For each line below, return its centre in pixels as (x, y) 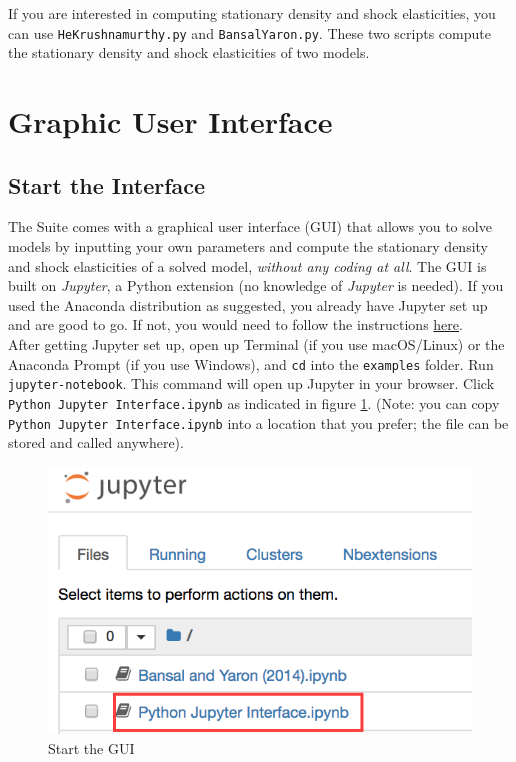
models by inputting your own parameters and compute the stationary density (248, 246)
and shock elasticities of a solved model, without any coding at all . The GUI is (247, 265)
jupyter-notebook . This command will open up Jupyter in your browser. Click (251, 383)
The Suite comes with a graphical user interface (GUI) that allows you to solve (250, 226)
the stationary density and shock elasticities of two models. (189, 52)
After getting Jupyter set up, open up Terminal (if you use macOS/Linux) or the (256, 343)
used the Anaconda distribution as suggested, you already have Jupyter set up (248, 304)
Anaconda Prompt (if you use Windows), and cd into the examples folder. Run (251, 363)
